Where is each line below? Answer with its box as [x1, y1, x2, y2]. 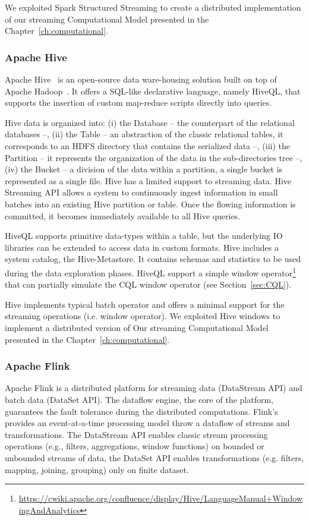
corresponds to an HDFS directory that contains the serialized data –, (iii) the [5, 139, 291, 152]
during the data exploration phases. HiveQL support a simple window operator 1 [5, 264, 296, 279]
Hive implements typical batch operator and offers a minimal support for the [5, 298, 285, 310]
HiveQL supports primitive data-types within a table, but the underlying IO [5, 229, 283, 242]
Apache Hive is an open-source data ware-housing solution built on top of [5, 73, 277, 85]
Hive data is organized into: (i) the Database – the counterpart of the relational [5, 116, 295, 128]
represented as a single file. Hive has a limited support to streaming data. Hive [5, 174, 292, 187]
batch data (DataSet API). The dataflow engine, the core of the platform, [5, 393, 273, 405]
